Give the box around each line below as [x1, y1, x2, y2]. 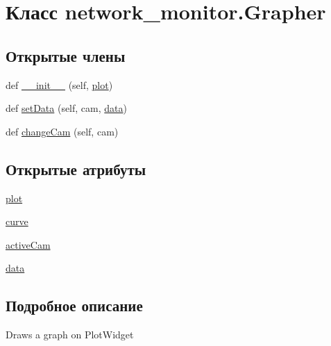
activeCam [6, 237, 51, 252]
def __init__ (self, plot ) [6, 77, 113, 92]
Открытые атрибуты [6, 158, 146, 179]
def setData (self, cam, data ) [6, 101, 127, 115]
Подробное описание [6, 295, 143, 316]
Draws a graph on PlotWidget [6, 327, 134, 342]
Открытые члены [6, 44, 126, 66]
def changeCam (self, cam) [6, 124, 119, 138]
